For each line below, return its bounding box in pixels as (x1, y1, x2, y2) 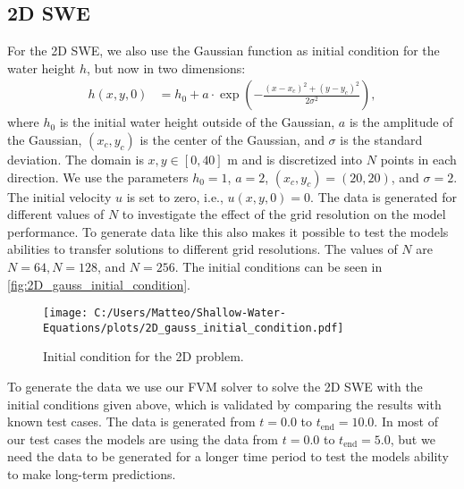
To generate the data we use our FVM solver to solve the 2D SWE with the (7, 377, 423, 396)
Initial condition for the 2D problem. (43, 347, 244, 366)
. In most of (374, 412, 438, 431)
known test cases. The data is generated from (7, 412, 256, 431)
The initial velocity (7, 187, 112, 206)
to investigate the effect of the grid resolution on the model (122, 205, 446, 223)
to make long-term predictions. (7, 465, 176, 484)
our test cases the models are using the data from (7, 429, 279, 448)
